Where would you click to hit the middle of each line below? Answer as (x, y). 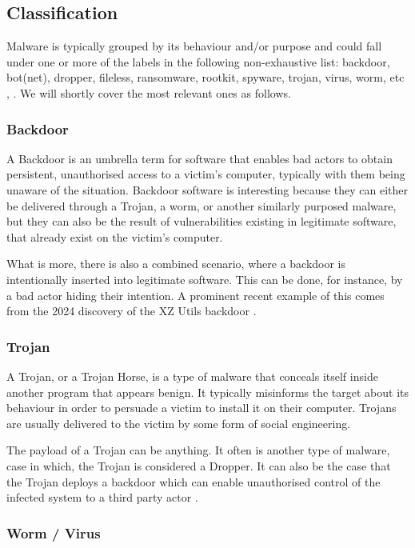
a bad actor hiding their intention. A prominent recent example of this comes (196, 295)
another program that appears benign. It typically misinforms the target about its (208, 392)
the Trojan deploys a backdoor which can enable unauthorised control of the (194, 481)
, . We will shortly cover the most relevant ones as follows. (149, 92)
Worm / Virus (54, 532)
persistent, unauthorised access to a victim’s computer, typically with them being (206, 174)
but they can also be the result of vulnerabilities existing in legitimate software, (202, 221)
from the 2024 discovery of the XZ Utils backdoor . (132, 311)
